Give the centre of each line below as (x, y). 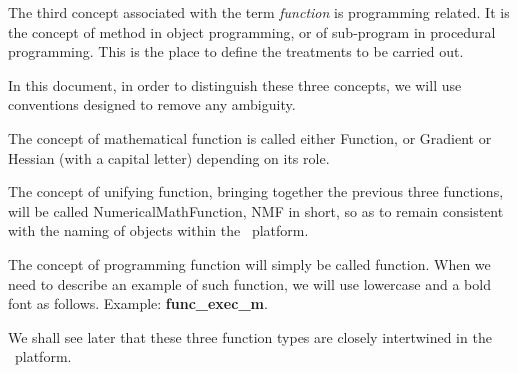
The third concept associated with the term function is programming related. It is (259, 12)
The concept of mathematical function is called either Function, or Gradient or (250, 137)
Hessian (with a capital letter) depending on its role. (169, 157)
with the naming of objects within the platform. (158, 230)
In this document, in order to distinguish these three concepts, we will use (235, 84)
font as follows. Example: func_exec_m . (138, 303)
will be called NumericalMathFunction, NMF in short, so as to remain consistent (256, 210)
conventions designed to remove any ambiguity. (152, 104)
